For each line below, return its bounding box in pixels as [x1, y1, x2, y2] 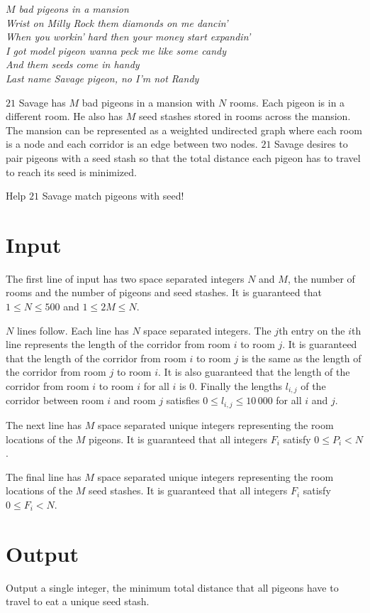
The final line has [6, 469, 82, 484]
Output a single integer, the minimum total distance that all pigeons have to [6, 580, 339, 595]
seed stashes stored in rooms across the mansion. [139, 109, 351, 124]
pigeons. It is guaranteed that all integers [89, 431, 268, 446]
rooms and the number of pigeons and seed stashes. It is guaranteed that [6, 285, 322, 300]
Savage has [18, 94, 66, 109]
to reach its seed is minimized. [6, 164, 137, 179]
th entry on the [279, 322, 345, 337]
